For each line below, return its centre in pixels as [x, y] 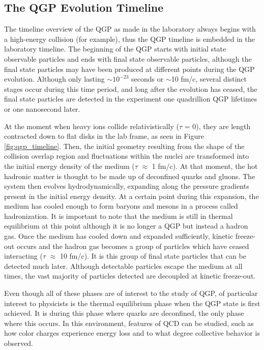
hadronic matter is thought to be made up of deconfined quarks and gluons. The [130, 176]
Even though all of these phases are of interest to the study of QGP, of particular [131, 293]
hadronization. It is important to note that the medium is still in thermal [119, 216]
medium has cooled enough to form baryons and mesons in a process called [121, 206]
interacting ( [23, 256]
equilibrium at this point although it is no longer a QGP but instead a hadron [126, 226]
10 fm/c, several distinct [209, 79]
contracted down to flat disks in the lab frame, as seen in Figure [104, 136]
